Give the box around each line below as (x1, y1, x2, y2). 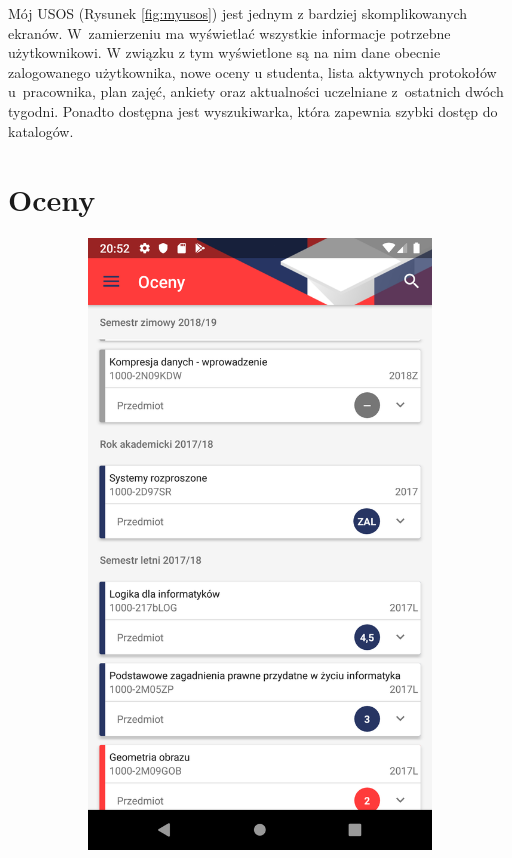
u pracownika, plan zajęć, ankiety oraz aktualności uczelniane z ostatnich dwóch (8, 81, 504, 102)
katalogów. (8, 120, 74, 141)
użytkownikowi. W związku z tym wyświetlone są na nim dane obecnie (8, 42, 441, 63)
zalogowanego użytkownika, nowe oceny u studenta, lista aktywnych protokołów (8, 61, 497, 82)
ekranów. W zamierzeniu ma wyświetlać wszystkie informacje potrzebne (8, 22, 451, 43)
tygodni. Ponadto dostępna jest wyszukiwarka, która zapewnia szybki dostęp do (8, 100, 498, 121)
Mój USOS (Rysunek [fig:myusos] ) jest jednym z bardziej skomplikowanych (8, 3, 468, 23)
